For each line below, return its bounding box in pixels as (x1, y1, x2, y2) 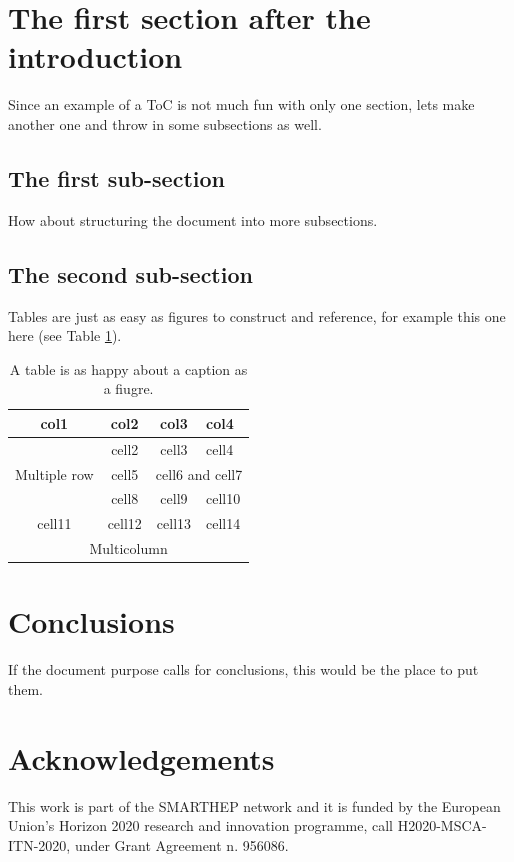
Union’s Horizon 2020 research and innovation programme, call (8, 815, 393, 836)
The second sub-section (8, 258, 253, 289)
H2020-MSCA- (397, 815, 487, 836)
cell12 (107, 513, 142, 534)
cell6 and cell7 (155, 463, 243, 484)
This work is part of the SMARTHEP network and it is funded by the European (8, 795, 501, 816)
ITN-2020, (8, 834, 71, 855)
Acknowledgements (8, 737, 275, 778)
